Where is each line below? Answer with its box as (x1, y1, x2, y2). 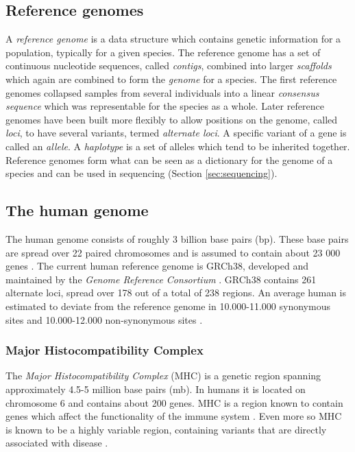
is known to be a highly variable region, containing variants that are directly (5, 422, 327, 436)
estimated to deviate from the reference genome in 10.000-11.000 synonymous (5, 298, 330, 313)
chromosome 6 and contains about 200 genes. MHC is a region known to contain (5, 395, 343, 409)
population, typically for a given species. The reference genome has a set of (5, 45, 321, 59)
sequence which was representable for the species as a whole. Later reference (5, 99, 324, 113)
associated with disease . (5, 436, 108, 450)
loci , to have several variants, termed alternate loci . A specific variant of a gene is (5, 126, 347, 140)
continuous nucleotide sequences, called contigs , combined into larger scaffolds (5, 58, 332, 73)
